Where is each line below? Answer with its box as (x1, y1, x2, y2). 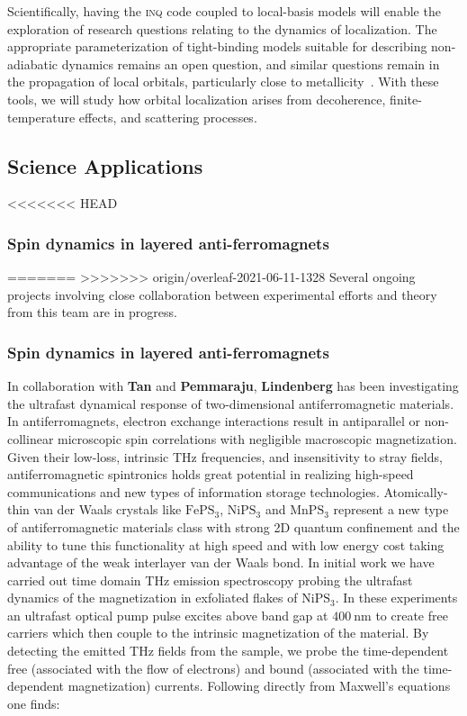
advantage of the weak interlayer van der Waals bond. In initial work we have (7, 553, 435, 572)
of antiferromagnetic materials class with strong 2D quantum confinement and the (7, 517, 460, 536)
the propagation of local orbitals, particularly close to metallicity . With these (7, 72, 439, 91)
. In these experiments (335, 588, 458, 607)
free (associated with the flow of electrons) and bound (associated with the (7, 658, 419, 677)
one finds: (7, 693, 60, 712)
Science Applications (7, 151, 203, 179)
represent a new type (333, 500, 449, 519)
